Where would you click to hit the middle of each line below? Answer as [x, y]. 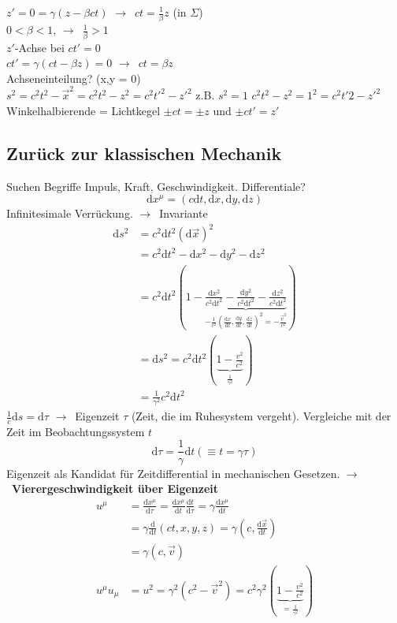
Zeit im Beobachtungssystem [76, 431]
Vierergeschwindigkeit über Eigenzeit [115, 489]
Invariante [184, 213]
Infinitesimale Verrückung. [70, 213]
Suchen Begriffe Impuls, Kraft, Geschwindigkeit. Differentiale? [156, 186]
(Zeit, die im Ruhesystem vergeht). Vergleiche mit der [261, 416]
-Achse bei [39, 47]
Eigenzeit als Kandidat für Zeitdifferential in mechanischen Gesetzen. [173, 473]
